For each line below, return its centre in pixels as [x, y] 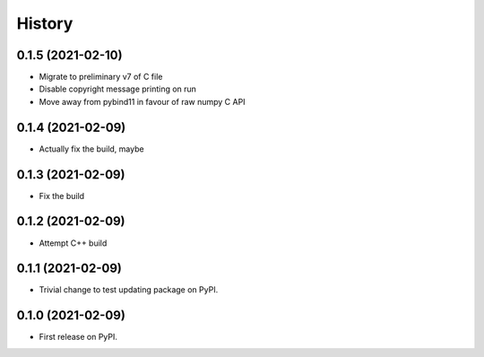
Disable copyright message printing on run [118, 89]
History [45, 23]
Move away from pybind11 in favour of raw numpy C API [142, 101]
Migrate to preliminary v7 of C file [101, 77]
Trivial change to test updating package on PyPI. [129, 290]
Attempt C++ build [73, 243]
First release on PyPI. [78, 337]
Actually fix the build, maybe [91, 149]
